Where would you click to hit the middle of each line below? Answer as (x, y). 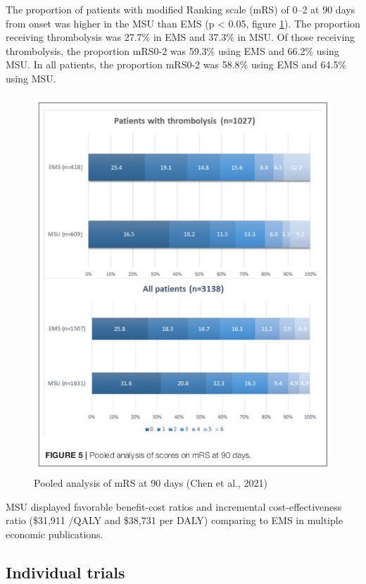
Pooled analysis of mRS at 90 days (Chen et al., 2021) (151, 482)
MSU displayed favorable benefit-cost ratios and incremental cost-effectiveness (174, 506)
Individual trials (65, 572)
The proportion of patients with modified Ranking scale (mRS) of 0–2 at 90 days (181, 9)
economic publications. (55, 534)
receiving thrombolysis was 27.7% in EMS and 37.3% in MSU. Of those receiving (181, 37)
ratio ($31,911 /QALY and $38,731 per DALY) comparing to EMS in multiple (174, 520)
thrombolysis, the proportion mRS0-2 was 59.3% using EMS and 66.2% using (172, 50)
